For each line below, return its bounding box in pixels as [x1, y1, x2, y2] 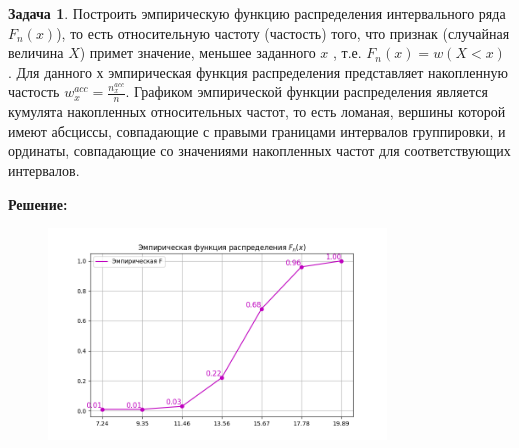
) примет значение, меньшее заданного [79, 42, 316, 63]
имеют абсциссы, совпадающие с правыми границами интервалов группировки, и [8, 120, 506, 141]
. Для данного [8, 61, 92, 82]
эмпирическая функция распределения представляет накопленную [108, 61, 508, 82]
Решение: [8, 193, 68, 214]
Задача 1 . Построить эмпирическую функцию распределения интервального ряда [8, 3, 506, 23]
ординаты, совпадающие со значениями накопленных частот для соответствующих [8, 140, 511, 161]
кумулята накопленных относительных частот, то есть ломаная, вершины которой [8, 101, 506, 122]
